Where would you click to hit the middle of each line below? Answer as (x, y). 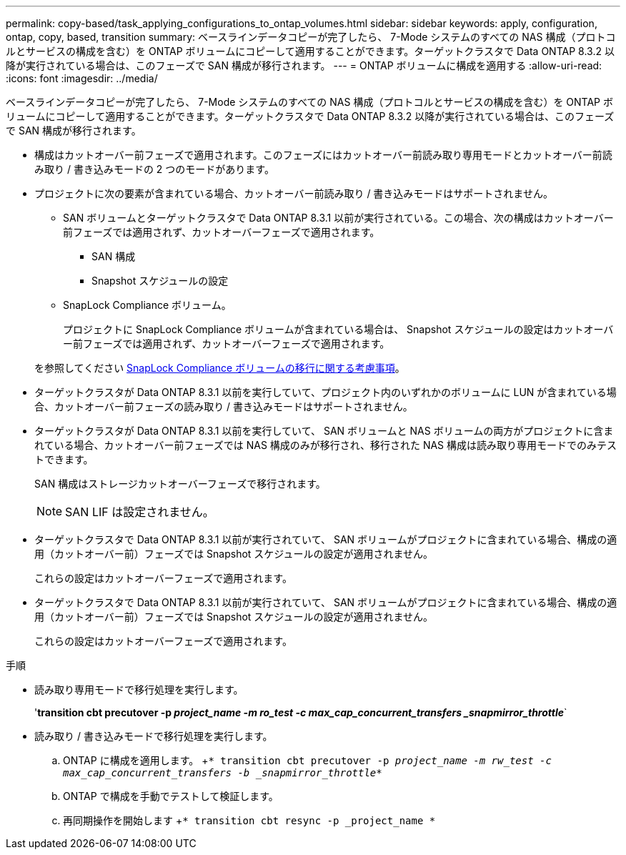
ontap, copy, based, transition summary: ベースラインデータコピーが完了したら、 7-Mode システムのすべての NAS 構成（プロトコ (311, 37)
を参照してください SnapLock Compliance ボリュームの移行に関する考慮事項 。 (220, 368)
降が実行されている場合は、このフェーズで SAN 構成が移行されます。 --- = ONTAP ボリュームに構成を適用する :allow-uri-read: (304, 65)
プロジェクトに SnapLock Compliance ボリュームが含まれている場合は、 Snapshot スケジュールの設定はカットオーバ (338, 329)
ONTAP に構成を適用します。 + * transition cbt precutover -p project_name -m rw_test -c (307, 760)
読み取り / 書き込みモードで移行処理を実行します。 (154, 736)
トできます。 (64, 459)
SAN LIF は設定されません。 (140, 512)
